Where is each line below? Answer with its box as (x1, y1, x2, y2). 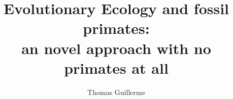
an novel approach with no (21, 37, 211, 58)
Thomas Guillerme (87, 86, 145, 97)
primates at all (64, 57, 169, 78)
